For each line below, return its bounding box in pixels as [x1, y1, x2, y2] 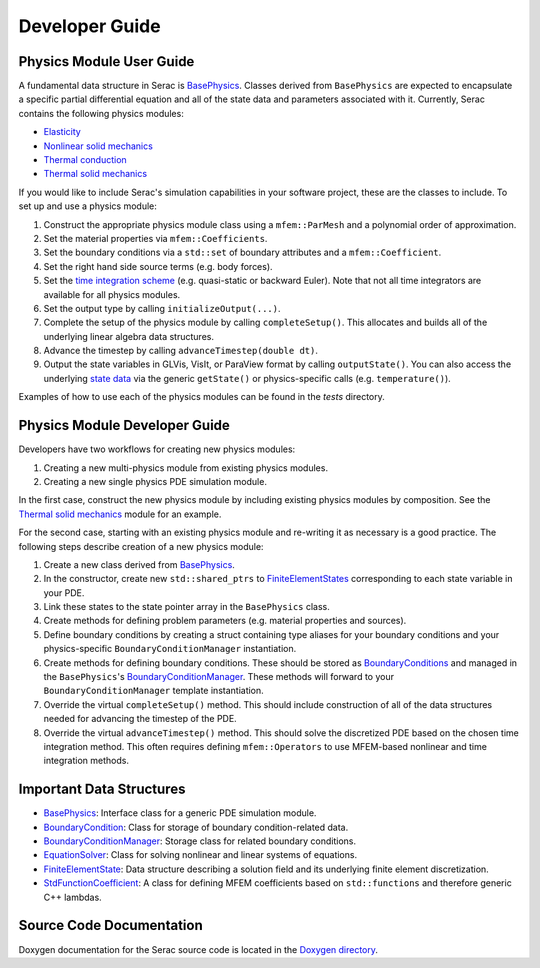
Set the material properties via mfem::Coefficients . [43, 232, 268, 244]
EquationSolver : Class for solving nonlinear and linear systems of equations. [43, 849, 358, 861]
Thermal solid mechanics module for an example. [18, 508, 222, 520]
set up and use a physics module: [18, 200, 157, 212]
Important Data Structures [18, 781, 186, 798]
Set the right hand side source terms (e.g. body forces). [43, 260, 274, 272]
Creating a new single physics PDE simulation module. [43, 475, 267, 487]
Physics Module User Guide [18, 53, 195, 70]
